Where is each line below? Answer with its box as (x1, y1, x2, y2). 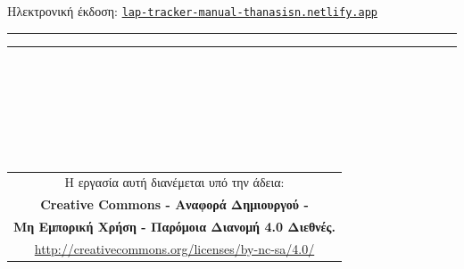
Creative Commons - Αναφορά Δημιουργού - (40, 195, 309, 214)
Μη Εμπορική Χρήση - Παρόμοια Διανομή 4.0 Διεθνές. (13, 217, 336, 236)
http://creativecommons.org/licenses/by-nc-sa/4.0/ (34, 239, 315, 257)
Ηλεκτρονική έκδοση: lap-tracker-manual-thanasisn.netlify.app (7, 2, 377, 20)
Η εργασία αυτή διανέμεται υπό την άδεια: (64, 173, 285, 192)
